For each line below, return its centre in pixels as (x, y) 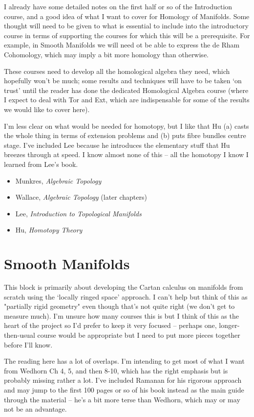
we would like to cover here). (47, 109)
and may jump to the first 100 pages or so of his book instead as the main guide (124, 389)
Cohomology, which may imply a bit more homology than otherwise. (106, 54)
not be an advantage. (35, 409)
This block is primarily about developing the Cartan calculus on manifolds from (124, 287)
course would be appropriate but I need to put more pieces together (139, 335)
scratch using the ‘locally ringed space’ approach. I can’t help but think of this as (126, 296)
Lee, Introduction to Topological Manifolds (78, 213)
